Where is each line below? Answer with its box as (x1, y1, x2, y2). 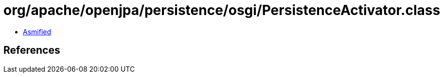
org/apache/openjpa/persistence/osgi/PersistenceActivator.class (3, 2, 441, 18)
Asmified (23, 27, 52, 36)
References (3, 44, 60, 57)
